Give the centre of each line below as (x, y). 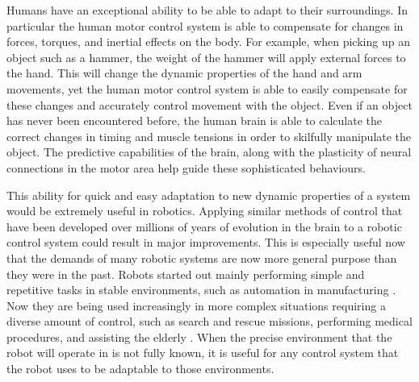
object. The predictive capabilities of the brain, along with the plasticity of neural (209, 152)
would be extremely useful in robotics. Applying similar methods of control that (205, 211)
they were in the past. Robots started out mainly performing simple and (186, 274)
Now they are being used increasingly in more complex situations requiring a (196, 305)
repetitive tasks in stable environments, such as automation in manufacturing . (201, 290)
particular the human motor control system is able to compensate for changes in (205, 25)
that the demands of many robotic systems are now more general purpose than (202, 257)
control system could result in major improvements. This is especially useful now (206, 242)
